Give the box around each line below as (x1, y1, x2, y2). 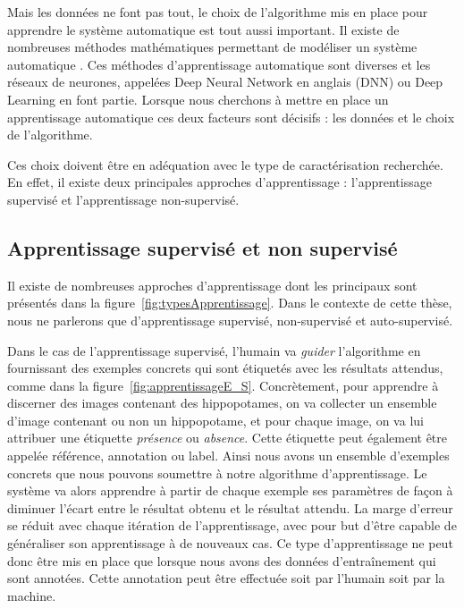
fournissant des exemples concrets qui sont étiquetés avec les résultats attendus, (7, 359, 443, 377)
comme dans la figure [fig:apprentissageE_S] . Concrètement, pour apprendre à (7, 376, 439, 394)
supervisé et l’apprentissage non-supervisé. (7, 190, 240, 208)
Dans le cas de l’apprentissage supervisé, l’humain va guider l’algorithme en (7, 341, 421, 359)
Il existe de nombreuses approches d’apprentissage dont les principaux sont (7, 275, 418, 294)
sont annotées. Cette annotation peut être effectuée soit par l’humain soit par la (7, 569, 445, 587)
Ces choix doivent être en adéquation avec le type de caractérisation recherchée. (7, 155, 443, 173)
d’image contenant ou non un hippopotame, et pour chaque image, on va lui (7, 410, 424, 429)
